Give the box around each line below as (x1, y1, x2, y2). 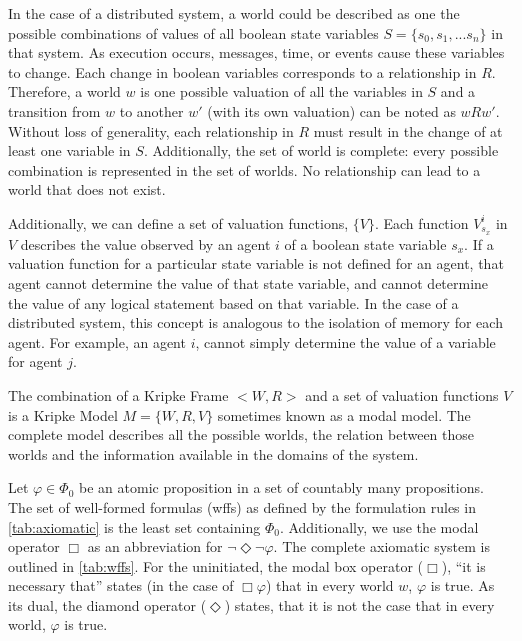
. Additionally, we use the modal (279, 516, 479, 537)
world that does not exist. (8, 179, 166, 200)
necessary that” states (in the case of (8, 575, 234, 596)
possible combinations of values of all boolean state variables (8, 22, 379, 43)
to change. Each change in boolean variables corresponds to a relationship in (8, 61, 477, 82)
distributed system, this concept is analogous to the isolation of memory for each (8, 312, 503, 333)
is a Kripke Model (8, 404, 118, 425)
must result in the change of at (313, 120, 503, 141)
